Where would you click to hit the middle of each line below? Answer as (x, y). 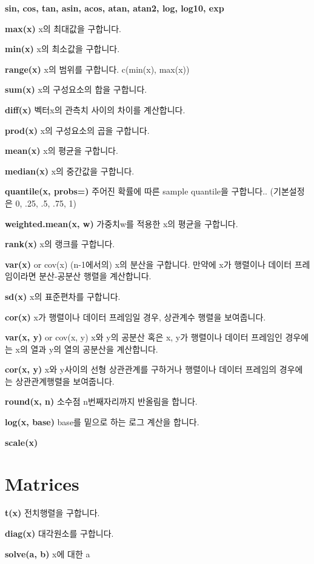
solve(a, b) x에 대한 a (48, 553)
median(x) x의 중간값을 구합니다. (70, 171)
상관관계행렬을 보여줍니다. (65, 381)
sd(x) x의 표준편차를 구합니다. (63, 296)
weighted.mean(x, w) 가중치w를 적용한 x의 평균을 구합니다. (122, 223)
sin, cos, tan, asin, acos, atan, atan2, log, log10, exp (115, 8)
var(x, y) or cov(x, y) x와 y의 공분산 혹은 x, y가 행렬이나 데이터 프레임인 (144, 337)
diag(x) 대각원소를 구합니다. (59, 533)
